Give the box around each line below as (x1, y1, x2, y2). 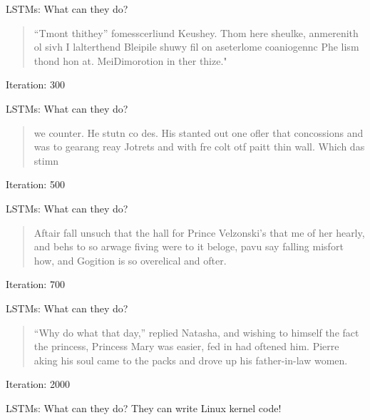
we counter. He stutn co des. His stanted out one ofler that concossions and (34, 125, 364, 140)
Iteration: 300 (6, 77, 65, 92)
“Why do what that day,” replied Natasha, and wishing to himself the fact (34, 324, 359, 339)
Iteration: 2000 (6, 377, 70, 391)
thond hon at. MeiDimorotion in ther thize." (34, 53, 227, 68)
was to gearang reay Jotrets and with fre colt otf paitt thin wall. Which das (34, 139, 365, 154)
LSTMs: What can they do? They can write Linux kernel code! (6, 400, 282, 415)
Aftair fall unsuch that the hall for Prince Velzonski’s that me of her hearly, (34, 225, 365, 240)
